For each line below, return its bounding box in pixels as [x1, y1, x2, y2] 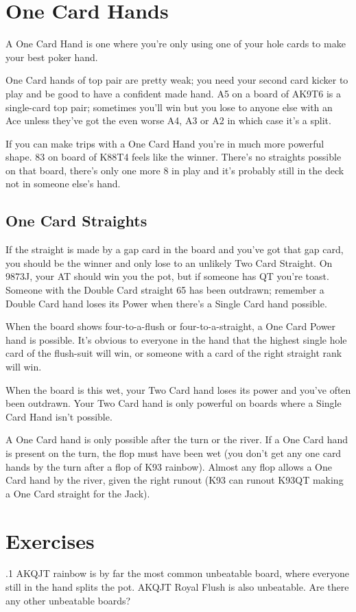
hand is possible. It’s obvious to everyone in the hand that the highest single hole [5, 332, 347, 346]
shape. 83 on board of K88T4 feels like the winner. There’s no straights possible [5, 150, 342, 164]
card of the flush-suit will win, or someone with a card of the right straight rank [5, 346, 342, 360]
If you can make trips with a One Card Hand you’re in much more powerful [5, 136, 324, 150]
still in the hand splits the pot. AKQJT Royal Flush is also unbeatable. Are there [5, 580, 349, 594]
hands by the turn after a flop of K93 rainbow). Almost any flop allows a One [5, 459, 332, 473]
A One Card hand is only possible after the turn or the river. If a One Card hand [5, 432, 348, 447]
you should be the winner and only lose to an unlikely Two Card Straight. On [5, 255, 333, 270]
